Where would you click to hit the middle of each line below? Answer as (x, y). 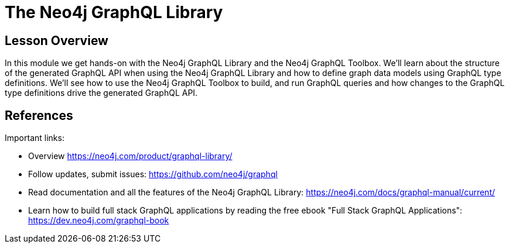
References (39, 115)
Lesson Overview (57, 40)
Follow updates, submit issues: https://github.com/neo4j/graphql (153, 174)
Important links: (35, 138)
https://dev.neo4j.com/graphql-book (99, 221)
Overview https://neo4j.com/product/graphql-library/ (130, 156)
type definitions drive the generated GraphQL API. (101, 93)
